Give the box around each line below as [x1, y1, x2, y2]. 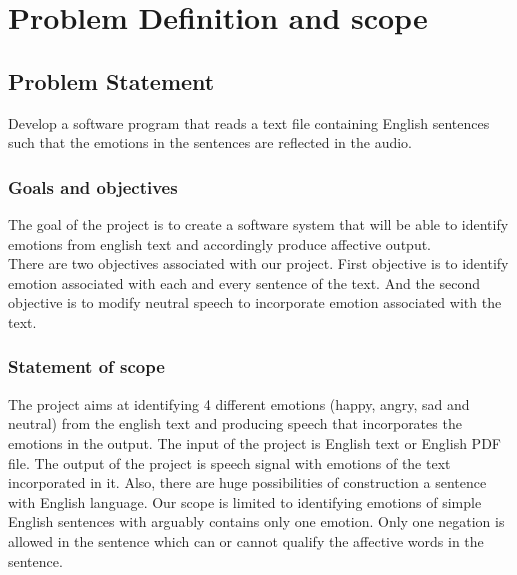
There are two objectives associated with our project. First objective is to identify [8, 253, 509, 274]
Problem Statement [8, 65, 215, 96]
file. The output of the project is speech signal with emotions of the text [8, 452, 451, 473]
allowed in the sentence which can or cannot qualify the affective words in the [8, 530, 484, 551]
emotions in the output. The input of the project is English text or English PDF [8, 432, 501, 453]
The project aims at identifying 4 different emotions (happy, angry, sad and [8, 393, 470, 414]
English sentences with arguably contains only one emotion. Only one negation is [8, 511, 505, 532]
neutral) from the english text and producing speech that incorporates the [8, 413, 462, 434]
